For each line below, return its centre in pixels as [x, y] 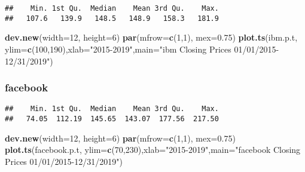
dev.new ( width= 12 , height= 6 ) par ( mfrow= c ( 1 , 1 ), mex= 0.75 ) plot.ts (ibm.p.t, [151, 37]
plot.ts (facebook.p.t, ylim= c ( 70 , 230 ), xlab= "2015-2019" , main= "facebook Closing [153, 150]
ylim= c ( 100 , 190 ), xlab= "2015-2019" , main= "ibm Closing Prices [118, 49]
